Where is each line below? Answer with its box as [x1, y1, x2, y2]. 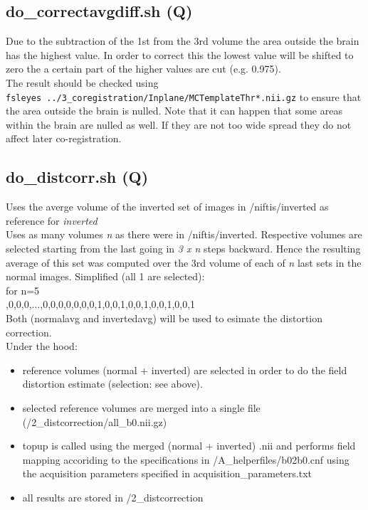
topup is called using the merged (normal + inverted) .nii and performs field [22, 438, 356, 453]
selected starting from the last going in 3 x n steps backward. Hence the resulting [6, 241, 361, 255]
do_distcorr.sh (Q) [6, 166, 149, 188]
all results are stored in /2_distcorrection [22, 489, 204, 504]
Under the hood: [6, 339, 78, 354]
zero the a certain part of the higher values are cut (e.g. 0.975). [6, 61, 281, 76]
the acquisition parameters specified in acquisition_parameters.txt [22, 466, 312, 481]
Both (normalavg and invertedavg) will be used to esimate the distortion [6, 310, 323, 325]
